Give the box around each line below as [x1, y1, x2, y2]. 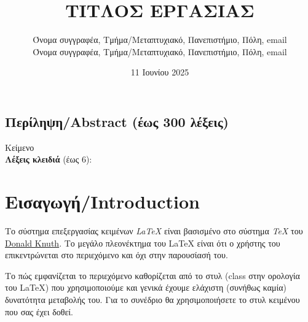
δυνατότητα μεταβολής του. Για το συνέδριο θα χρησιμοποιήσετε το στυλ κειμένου [5, 293, 300, 305]
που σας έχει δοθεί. [5, 305, 73, 318]
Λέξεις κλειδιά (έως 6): [5, 153, 92, 166]
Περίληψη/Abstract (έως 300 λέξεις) [5, 112, 229, 131]
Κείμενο [5, 140, 34, 153]
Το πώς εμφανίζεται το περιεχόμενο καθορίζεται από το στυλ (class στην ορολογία [5, 269, 300, 282]
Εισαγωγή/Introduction [5, 189, 200, 214]
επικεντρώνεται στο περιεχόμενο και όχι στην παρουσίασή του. [5, 248, 228, 261]
